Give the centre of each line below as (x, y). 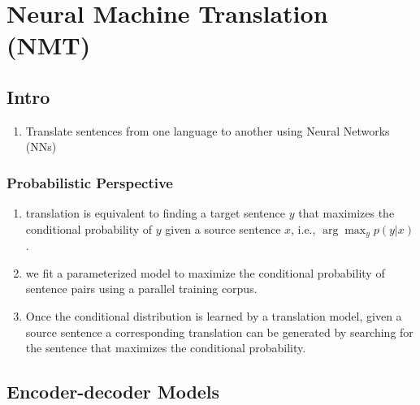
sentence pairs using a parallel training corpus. (141, 289)
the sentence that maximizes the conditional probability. (166, 348)
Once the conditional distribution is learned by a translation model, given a (214, 316)
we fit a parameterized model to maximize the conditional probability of (205, 272)
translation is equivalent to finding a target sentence (155, 213)
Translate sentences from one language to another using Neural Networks (208, 130)
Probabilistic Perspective (90, 182)
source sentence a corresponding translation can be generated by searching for (219, 332)
